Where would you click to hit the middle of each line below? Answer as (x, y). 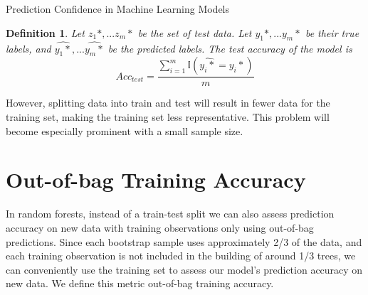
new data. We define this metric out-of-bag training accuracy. (140, 283)
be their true (332, 32)
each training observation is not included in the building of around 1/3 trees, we (181, 256)
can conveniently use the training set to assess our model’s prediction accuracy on (184, 269)
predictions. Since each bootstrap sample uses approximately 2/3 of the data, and (184, 241)
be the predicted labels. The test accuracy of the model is (230, 48)
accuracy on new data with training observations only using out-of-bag (160, 227)
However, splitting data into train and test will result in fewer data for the (168, 103)
